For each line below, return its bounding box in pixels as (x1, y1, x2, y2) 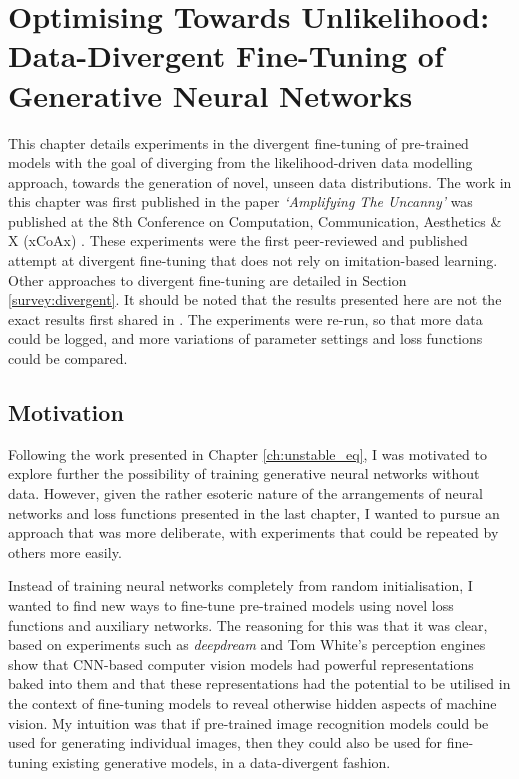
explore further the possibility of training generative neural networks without (8, 463, 480, 484)
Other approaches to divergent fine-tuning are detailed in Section (8, 269, 407, 290)
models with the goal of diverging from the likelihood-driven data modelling (8, 152, 473, 173)
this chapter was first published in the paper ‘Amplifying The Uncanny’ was (8, 191, 473, 212)
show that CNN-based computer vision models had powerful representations (8, 653, 474, 674)
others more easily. (8, 541, 122, 562)
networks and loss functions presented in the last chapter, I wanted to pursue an (8, 502, 500, 523)
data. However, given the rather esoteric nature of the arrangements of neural (8, 483, 483, 504)
